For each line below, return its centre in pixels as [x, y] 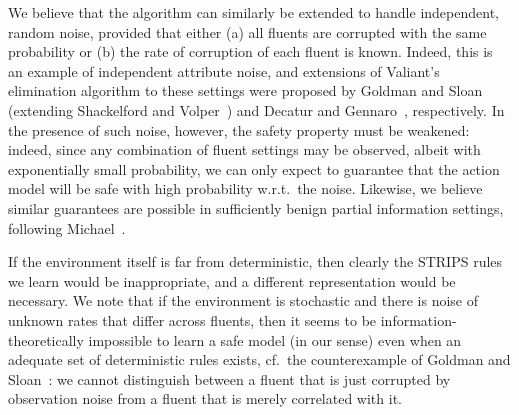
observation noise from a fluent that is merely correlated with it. [205, 398]
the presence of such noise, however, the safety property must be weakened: [239, 129]
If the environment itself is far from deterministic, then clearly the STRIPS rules [255, 261]
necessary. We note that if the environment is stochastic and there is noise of [243, 300]
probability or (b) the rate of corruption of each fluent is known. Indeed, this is [250, 51]
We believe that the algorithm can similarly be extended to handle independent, [253, 12]
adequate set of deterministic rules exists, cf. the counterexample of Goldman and [259, 359]
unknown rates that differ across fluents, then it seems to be [192, 319]
